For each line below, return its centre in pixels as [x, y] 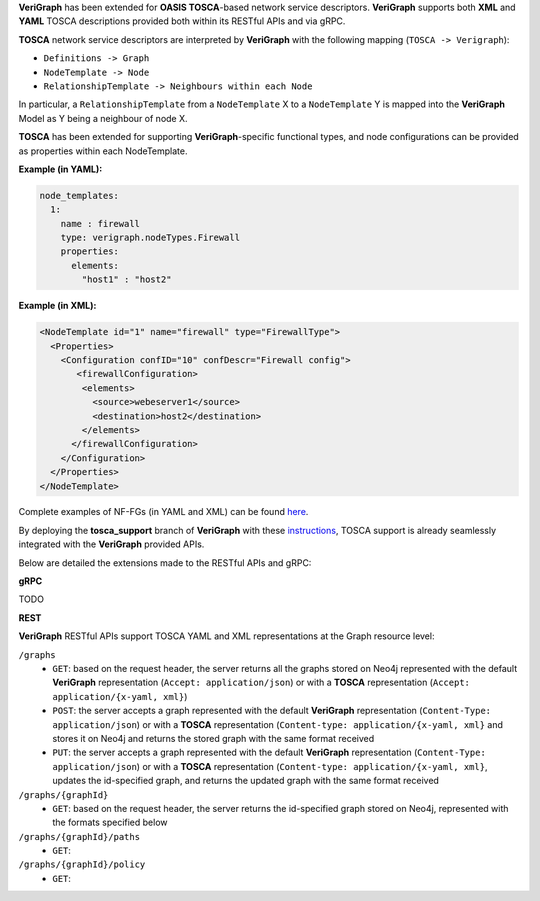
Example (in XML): [57, 306]
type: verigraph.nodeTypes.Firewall [150, 238]
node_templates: [79, 195]
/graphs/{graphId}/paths [79, 836]
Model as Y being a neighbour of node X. [103, 118]
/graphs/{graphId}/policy [82, 864]
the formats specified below [110, 822]
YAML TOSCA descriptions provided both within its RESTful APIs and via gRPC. [182, 21]
